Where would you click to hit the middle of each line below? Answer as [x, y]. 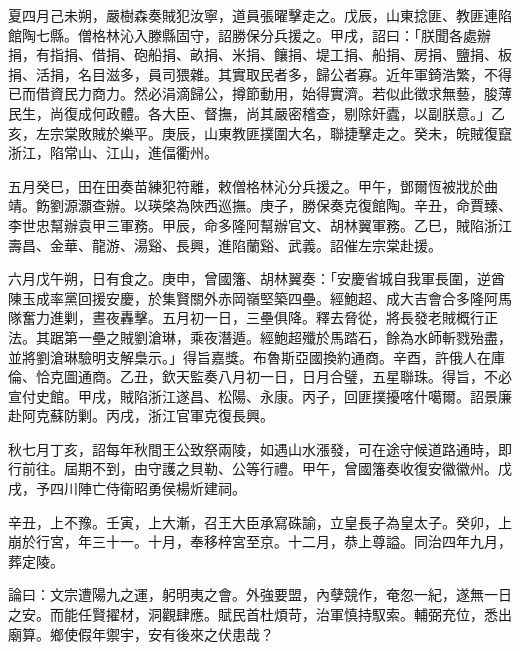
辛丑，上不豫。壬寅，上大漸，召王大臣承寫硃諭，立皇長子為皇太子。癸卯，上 [260, 521]
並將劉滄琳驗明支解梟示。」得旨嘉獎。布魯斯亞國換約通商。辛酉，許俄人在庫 [256, 356]
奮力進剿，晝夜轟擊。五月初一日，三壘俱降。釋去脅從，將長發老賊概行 [252, 317]
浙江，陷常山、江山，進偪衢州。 [113, 152]
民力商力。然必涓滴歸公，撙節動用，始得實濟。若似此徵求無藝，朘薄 [287, 93]
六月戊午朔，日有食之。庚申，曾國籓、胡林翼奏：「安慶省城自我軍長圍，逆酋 [256, 278]
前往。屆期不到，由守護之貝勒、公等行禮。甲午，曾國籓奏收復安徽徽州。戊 [266, 468]
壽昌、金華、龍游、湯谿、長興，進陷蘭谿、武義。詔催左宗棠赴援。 [225, 244]
